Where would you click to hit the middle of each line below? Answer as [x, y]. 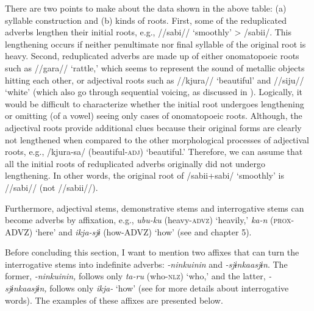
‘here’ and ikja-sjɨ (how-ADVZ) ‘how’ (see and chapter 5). [143, 231]
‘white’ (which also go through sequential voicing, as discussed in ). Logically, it [154, 92]
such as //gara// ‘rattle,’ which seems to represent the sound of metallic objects [155, 67]
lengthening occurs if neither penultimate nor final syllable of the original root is [155, 44]
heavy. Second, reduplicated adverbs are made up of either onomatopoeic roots [152, 56]
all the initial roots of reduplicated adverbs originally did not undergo [135, 163]
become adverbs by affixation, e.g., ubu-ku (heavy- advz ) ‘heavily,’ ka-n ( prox [148, 220]
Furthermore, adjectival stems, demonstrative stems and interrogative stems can [155, 208]
